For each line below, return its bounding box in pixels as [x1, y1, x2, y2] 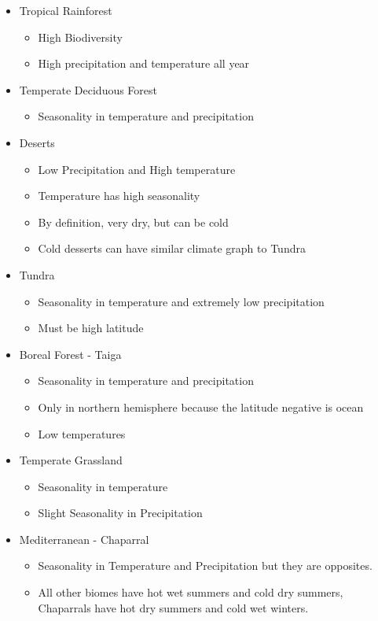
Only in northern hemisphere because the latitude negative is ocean [38, 398, 364, 415]
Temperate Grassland [19, 452, 123, 468]
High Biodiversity [38, 28, 123, 45]
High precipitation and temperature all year [38, 55, 250, 72]
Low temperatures [38, 425, 126, 442]
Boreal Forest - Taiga [19, 346, 122, 362]
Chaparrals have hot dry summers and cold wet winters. [38, 599, 309, 615]
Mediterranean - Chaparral [19, 530, 149, 547]
